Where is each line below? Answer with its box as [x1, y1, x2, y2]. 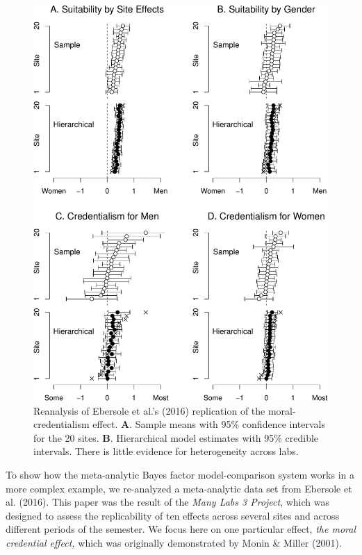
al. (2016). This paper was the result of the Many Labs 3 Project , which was [6, 495, 330, 509]
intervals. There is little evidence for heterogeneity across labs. [33, 444, 299, 458]
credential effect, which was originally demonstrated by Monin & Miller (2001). [6, 535, 342, 549]
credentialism [33, 417, 90, 431]
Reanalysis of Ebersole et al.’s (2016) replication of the [33, 403, 265, 417]
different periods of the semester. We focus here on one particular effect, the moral [6, 522, 356, 536]
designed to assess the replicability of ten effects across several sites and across [6, 508, 340, 522]
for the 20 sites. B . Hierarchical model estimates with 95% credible [33, 430, 319, 445]
